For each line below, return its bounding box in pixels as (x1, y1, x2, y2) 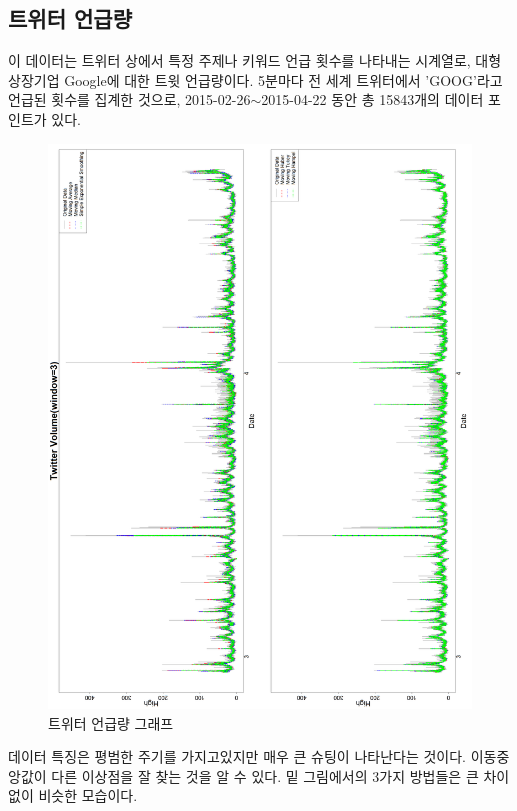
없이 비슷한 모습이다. (8, 785, 138, 806)
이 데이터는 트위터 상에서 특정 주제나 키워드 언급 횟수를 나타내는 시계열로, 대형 (8, 50, 502, 71)
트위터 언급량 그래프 (48, 712, 174, 733)
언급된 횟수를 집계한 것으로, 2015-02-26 (8, 89, 251, 110)
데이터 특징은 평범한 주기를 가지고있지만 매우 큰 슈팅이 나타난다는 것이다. (8, 746, 467, 767)
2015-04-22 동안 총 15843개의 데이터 (261, 89, 484, 110)
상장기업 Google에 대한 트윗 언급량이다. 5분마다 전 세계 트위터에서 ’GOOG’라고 (8, 69, 503, 90)
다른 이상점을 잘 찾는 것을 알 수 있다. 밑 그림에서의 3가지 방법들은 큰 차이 (51, 765, 510, 786)
